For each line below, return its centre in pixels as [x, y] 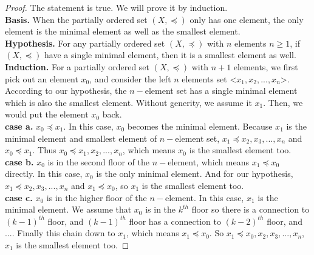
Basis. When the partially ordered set [76, 19]
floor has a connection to [175, 221]
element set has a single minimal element [221, 91]
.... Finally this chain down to [60, 233]
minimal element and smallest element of [81, 138]
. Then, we [283, 102]
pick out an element [42, 78]
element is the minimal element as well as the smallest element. [123, 31]
